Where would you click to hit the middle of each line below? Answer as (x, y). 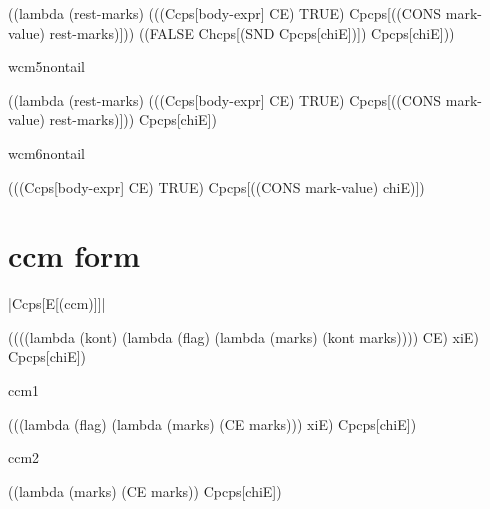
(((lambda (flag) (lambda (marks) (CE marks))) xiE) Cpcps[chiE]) (212, 423)
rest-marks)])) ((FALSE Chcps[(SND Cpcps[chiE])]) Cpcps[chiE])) (252, 32)
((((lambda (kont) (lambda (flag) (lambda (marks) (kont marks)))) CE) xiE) (243, 336)
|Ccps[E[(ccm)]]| (57, 303)
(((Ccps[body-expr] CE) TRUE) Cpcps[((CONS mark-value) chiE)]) (216, 186)
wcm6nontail (46, 152)
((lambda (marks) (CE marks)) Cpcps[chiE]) (145, 490)
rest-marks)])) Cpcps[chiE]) (133, 119)
